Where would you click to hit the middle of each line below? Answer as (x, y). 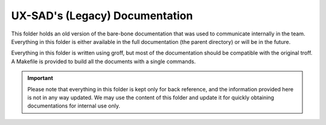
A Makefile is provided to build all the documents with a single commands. (104, 61)
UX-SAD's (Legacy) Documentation (102, 16)
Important (40, 78)
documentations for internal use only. (74, 106)
